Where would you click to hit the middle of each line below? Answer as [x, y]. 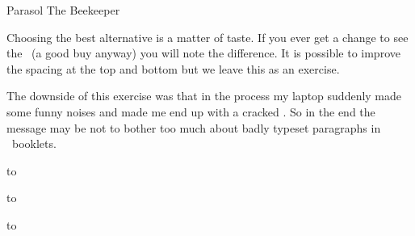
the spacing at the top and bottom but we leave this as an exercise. [173, 68]
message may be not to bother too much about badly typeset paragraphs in [194, 127]
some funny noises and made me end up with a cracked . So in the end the [191, 111]
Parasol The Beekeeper [63, 10]
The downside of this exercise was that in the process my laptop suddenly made [204, 96]
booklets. [34, 143]
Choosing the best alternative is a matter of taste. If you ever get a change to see [207, 37]
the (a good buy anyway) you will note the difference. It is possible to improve [203, 53]
